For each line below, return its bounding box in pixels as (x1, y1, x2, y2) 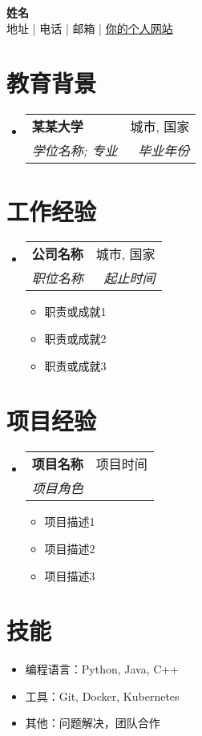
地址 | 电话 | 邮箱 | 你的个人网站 (6, 19, 173, 36)
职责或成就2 (44, 330, 107, 347)
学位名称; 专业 (31, 141, 118, 160)
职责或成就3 (44, 357, 107, 374)
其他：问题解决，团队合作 (25, 714, 160, 731)
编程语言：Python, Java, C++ (25, 661, 180, 677)
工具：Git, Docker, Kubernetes (25, 687, 180, 704)
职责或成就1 (44, 303, 107, 320)
